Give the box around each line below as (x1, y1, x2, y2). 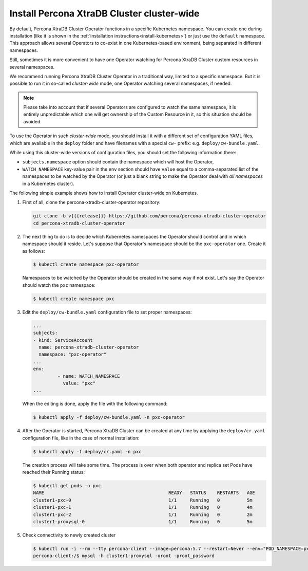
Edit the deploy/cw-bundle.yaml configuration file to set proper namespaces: (22, 309, 192, 315)
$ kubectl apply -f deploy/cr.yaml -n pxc (33, 449, 142, 454)
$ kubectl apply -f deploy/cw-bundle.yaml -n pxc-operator (33, 414, 185, 420)
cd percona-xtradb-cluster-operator (33, 220, 126, 226)
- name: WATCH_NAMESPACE (57, 373, 120, 379)
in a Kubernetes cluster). (22, 180, 74, 187)
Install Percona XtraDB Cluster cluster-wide (9, 8, 200, 19)
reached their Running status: (22, 469, 85, 475)
